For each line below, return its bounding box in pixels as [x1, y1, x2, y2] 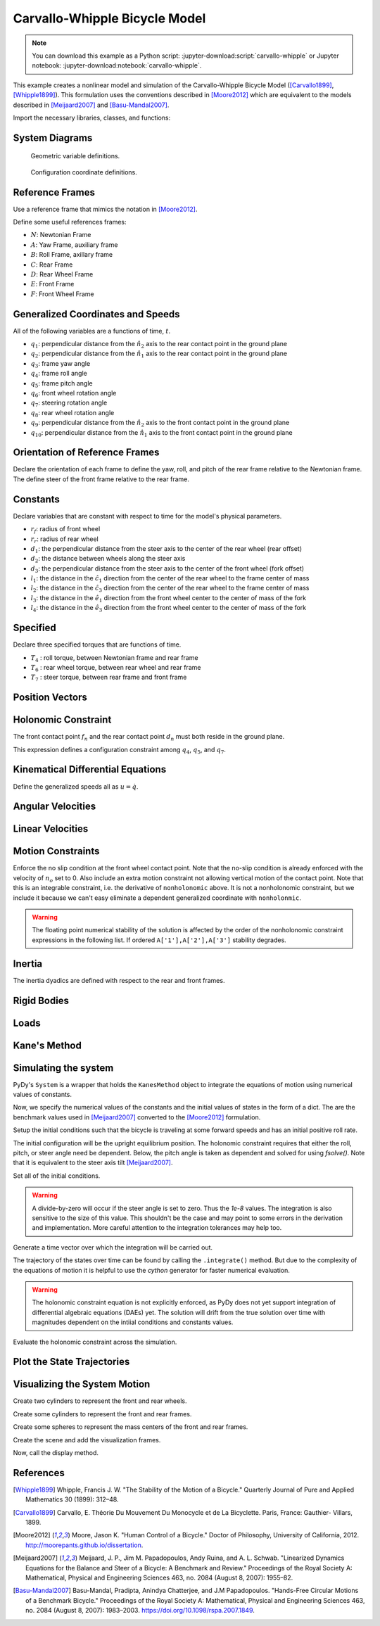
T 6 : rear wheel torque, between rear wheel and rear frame [30, 663, 201, 673]
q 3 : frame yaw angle [30, 359, 91, 369]
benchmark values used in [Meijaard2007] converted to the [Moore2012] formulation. [13, 1112, 261, 1122]
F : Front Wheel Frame [30, 289, 94, 298]
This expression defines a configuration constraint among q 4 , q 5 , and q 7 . [13, 745, 227, 756]
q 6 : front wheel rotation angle [30, 388, 117, 399]
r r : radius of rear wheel [30, 535, 99, 545]
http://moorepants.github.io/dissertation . [25, 1541, 144, 1549]
